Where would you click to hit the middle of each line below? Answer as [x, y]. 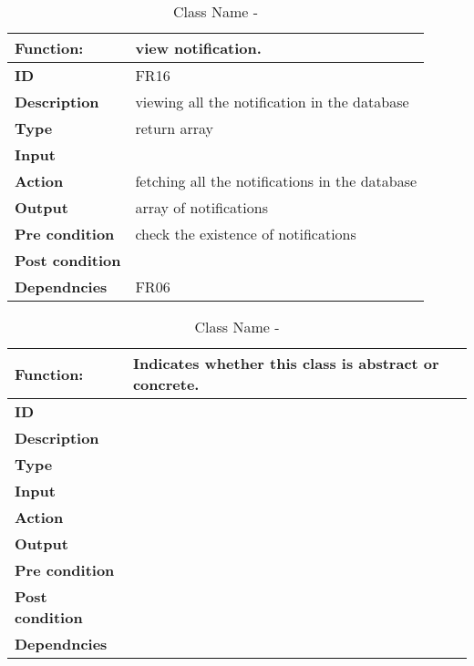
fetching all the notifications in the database [276, 181]
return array [174, 128]
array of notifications [201, 207]
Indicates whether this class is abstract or [286, 363]
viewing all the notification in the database [272, 102]
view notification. [198, 48]
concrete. [166, 384]
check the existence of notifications [246, 234]
